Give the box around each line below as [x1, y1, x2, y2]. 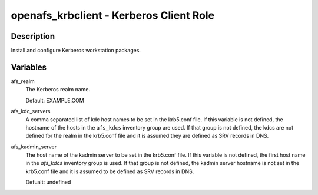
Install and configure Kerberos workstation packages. [11, 47, 141, 54]
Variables [11, 62, 47, 72]
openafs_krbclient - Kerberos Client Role [11, 9, 215, 22]
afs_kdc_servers [11, 108, 51, 115]
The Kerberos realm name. [25, 86, 91, 93]
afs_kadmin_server [11, 143, 57, 150]
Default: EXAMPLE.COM [25, 97, 85, 104]
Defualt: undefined [25, 179, 71, 186]
